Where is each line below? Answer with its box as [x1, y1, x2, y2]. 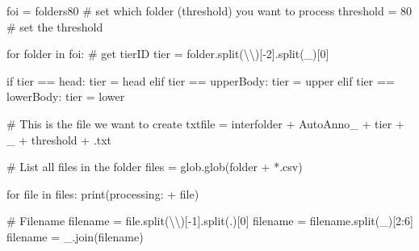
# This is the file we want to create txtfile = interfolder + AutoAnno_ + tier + [6, 115, 404, 132]
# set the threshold [6, 18, 103, 35]
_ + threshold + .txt [6, 131, 112, 148]
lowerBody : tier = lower [6, 88, 125, 105]
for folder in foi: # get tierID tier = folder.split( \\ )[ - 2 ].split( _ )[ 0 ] [6, 45, 329, 62]
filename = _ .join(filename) [6, 228, 144, 245]
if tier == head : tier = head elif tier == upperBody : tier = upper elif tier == [6, 72, 395, 89]
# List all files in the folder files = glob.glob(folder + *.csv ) [6, 158, 303, 175]
